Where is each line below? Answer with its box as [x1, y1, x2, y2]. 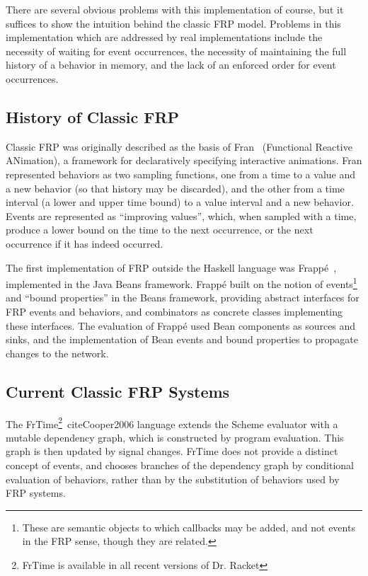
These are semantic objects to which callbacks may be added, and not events [22, 519, 355, 534]
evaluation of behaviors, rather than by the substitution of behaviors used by [6, 471, 340, 486]
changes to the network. [6, 345, 109, 360]
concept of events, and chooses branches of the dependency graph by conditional [6, 457, 354, 472]
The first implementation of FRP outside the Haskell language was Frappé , [6, 260, 337, 275]
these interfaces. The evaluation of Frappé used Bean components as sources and [6, 318, 356, 333]
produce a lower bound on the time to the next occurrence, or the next [6, 222, 314, 237]
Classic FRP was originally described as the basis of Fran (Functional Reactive [6, 139, 352, 154]
